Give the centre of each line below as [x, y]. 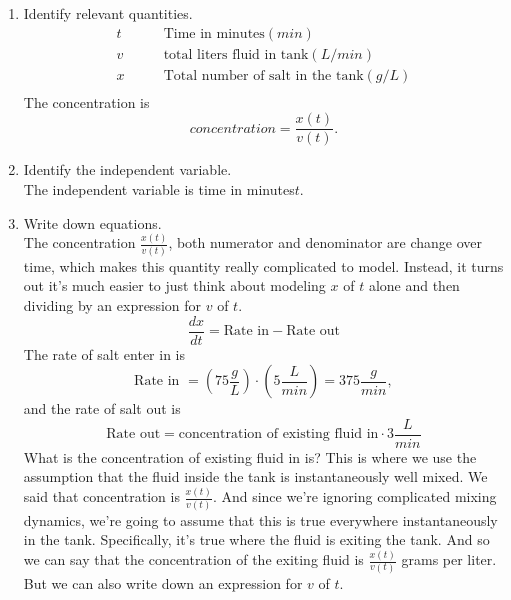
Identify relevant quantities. [108, 13]
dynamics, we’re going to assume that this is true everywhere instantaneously [260, 519]
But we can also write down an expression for [163, 582]
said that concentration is [101, 496]
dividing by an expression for [112, 304]
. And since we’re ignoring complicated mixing [354, 496]
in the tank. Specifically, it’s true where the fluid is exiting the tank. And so [256, 539]
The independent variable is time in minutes [159, 188]
